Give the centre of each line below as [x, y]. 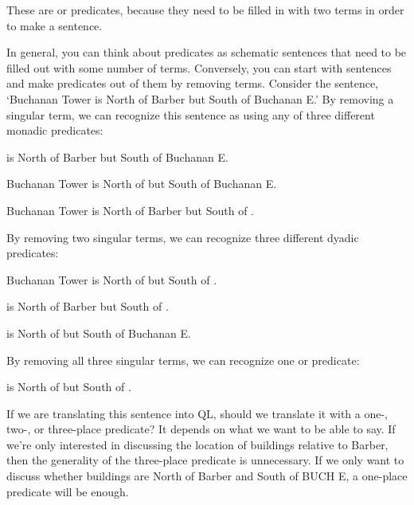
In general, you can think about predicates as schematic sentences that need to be [207, 52]
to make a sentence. [55, 25]
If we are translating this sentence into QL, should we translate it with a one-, [197, 413]
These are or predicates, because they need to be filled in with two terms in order [205, 10]
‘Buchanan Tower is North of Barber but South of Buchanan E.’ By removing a [200, 98]
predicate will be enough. [68, 491]
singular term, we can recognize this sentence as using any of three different [191, 114]
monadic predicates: [55, 130]
